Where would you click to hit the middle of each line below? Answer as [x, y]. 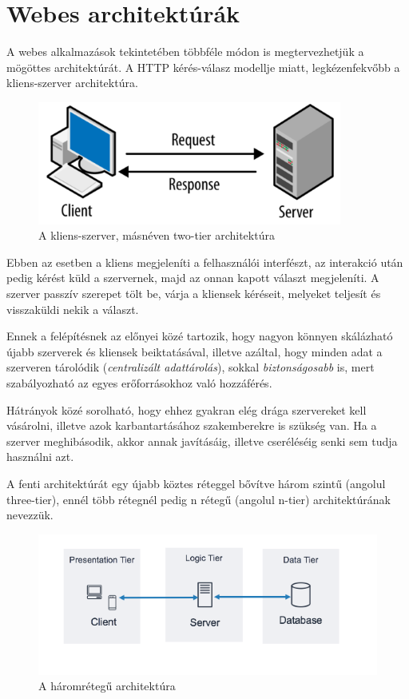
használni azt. [40, 457]
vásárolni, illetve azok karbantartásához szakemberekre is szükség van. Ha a [192, 425]
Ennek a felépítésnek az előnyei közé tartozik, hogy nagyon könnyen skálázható [200, 336]
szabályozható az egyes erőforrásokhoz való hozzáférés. [139, 383]
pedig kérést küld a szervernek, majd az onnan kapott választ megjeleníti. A [193, 278]
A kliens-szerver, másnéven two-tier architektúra [157, 235]
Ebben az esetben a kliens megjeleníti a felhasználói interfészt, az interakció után [205, 262]
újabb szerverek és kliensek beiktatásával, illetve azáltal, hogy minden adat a [195, 351]
